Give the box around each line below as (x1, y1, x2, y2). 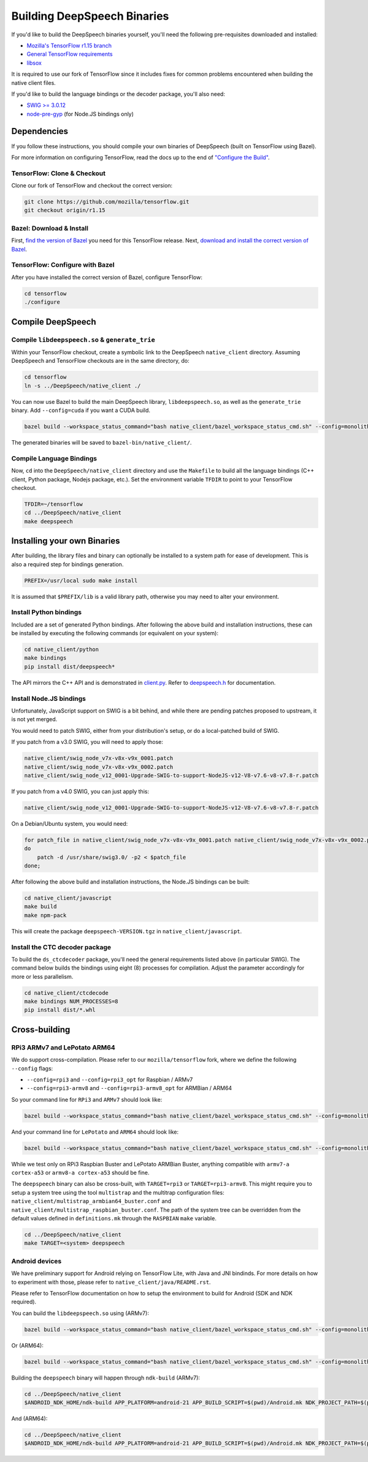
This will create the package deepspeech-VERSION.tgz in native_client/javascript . (11, 927, 242, 934)
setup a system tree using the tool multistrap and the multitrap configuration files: (11, 1188, 224, 1196)
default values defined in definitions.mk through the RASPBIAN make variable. (11, 1215, 217, 1222)
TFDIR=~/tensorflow (24, 500, 83, 507)
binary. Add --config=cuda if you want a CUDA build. (11, 406, 150, 414)
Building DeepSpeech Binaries (11, 9, 169, 23)
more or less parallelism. (11, 973, 74, 980)
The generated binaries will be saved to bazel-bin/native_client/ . (11, 438, 192, 446)
